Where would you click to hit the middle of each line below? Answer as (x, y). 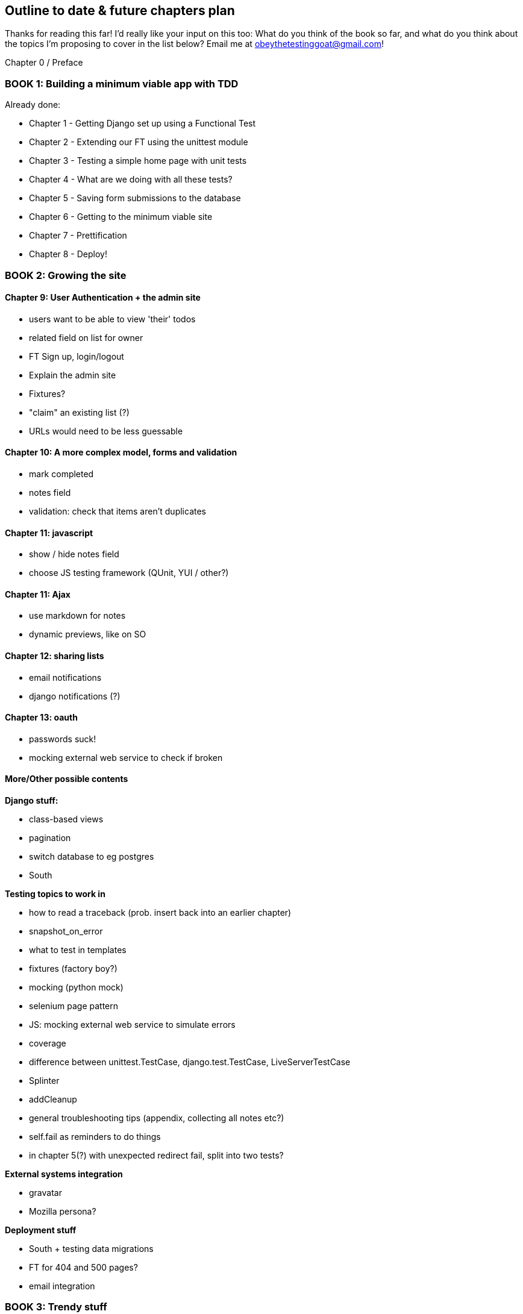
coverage (48, 1043)
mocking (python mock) (76, 987)
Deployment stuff (41, 1230)
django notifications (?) (75, 696)
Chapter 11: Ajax (38, 594)
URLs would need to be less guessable (106, 431)
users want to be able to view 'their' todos (112, 319)
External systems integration (64, 1174)
